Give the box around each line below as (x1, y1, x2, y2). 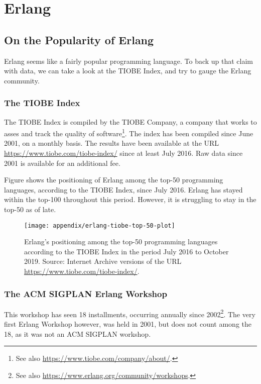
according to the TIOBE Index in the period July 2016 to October (24, 246, 229, 256)
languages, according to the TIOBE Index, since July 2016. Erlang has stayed (4, 184, 243, 195)
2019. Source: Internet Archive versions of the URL (24, 256, 182, 266)
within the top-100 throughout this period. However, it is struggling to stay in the (4, 194, 256, 205)
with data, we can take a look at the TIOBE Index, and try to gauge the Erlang (4, 65, 251, 76)
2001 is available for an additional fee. (4, 157, 120, 168)
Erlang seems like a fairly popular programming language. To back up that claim (4, 55, 253, 66)
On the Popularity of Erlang (4, 32, 154, 47)
